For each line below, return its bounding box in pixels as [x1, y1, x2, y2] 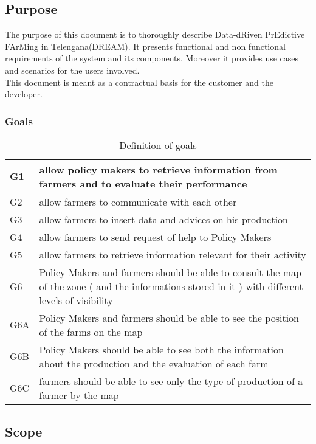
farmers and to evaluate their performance [39, 176, 247, 190]
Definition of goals [119, 137, 197, 152]
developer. [5, 88, 43, 100]
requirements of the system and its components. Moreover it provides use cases [5, 52, 299, 64]
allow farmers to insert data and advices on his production [39, 212, 289, 226]
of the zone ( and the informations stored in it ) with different [39, 279, 303, 293]
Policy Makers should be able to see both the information [39, 342, 284, 356]
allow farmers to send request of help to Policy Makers [39, 229, 272, 244]
